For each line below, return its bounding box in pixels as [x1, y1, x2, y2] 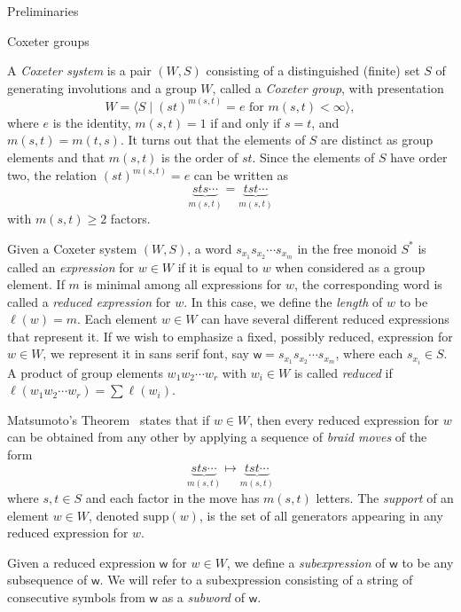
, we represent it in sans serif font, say [43, 344, 249, 363]
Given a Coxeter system [7, 239, 137, 257]
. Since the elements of [252, 148, 375, 166]
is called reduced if [293, 363, 393, 381]
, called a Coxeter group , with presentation [212, 78, 444, 97]
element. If [7, 275, 65, 294]
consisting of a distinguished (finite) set [206, 61, 420, 80]
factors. [110, 209, 151, 228]
